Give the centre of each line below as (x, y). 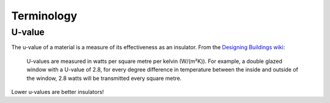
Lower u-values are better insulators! (57, 91)
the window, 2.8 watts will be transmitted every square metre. (104, 78)
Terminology (44, 16)
